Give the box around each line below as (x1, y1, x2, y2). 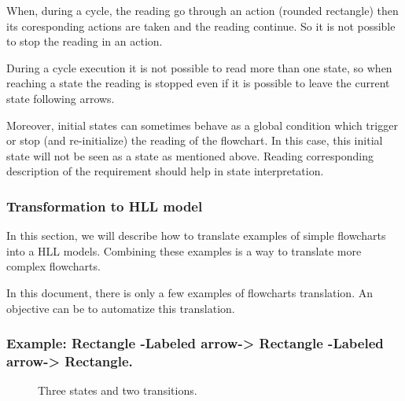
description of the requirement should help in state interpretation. (6, 163, 324, 179)
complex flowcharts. (6, 258, 101, 274)
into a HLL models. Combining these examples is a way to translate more (6, 242, 362, 259)
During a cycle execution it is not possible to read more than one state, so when (6, 59, 392, 75)
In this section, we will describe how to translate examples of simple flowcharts (6, 227, 386, 244)
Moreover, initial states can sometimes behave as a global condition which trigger (6, 116, 398, 133)
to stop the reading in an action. (6, 33, 163, 50)
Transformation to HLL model (6, 196, 203, 215)
